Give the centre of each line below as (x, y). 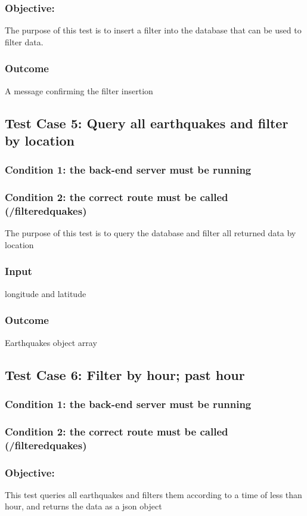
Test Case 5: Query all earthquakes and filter (147, 123)
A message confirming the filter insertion (79, 90)
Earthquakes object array (51, 342)
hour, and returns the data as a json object (83, 506)
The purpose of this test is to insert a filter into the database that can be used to (153, 30)
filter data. (24, 41)
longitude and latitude (46, 293)
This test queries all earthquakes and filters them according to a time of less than (153, 494)
